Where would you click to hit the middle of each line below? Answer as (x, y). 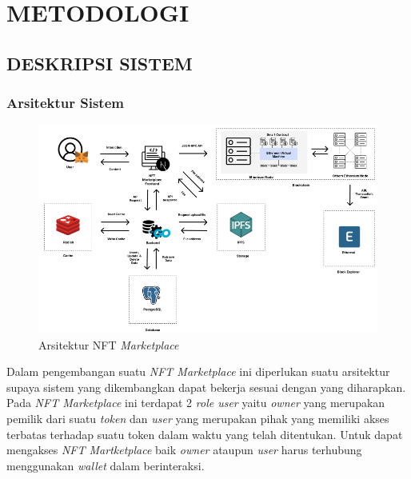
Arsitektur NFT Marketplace (109, 344)
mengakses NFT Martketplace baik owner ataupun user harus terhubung (184, 450)
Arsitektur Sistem (65, 103)
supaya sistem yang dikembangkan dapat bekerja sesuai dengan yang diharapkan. (206, 387)
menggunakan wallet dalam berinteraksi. (106, 465)
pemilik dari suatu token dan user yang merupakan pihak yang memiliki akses (198, 418)
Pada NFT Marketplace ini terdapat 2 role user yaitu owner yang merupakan (196, 403)
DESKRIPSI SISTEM (100, 63)
